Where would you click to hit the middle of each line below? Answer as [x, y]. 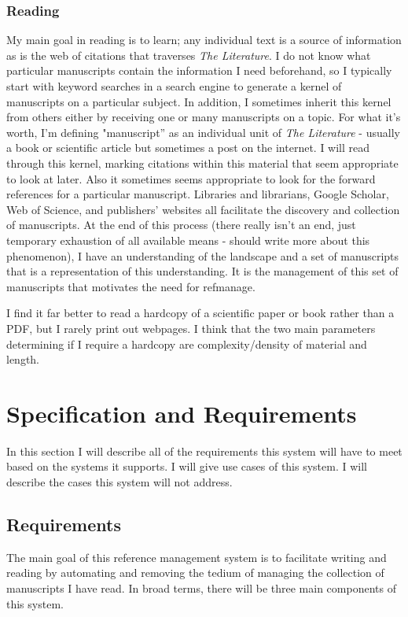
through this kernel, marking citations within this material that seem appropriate [202, 163]
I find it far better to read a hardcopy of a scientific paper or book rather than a [200, 313]
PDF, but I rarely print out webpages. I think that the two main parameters [191, 328]
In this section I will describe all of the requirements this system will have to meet [204, 451]
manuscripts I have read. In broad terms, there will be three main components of [201, 587]
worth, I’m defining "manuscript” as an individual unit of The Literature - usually [203, 132]
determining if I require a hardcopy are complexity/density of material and [187, 344]
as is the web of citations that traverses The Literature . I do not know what [189, 55]
